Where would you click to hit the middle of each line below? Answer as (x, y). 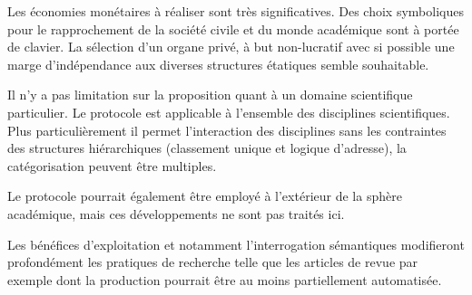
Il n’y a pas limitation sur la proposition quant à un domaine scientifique (210, 95)
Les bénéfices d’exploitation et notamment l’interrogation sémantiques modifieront (236, 244)
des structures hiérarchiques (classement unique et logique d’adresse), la (207, 148)
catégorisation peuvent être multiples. (112, 165)
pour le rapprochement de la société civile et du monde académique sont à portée (233, 29)
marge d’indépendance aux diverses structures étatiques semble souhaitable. (218, 64)
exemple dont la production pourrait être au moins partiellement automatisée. (225, 279)
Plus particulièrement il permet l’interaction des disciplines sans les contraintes (227, 130)
